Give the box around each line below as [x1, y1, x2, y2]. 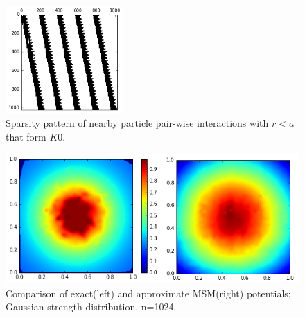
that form [6, 129, 46, 143]
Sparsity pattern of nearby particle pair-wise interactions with [6, 115, 269, 130]
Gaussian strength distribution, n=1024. [6, 299, 177, 314]
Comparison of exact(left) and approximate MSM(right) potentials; [6, 285, 291, 300]
